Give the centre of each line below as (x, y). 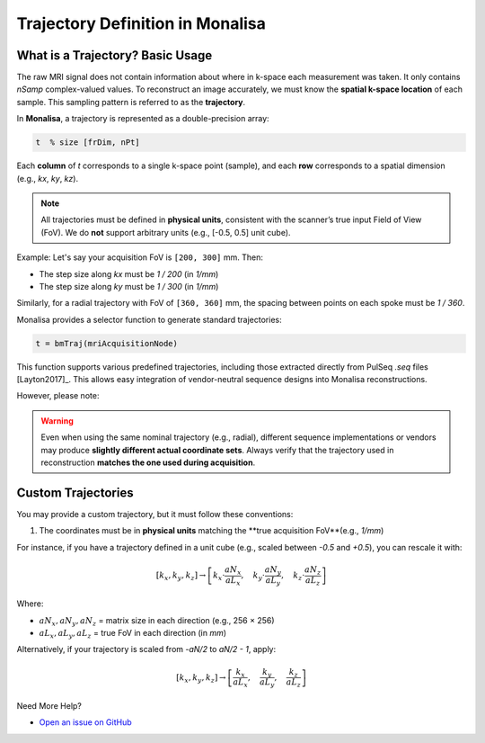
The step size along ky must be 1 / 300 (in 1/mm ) (129, 286)
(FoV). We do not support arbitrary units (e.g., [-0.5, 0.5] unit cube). (166, 232)
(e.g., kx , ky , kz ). (48, 178)
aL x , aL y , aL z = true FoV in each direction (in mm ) (133, 634)
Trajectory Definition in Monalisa (141, 23)
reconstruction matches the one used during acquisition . (148, 462)
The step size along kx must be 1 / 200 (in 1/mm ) (129, 273)
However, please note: (58, 396)
